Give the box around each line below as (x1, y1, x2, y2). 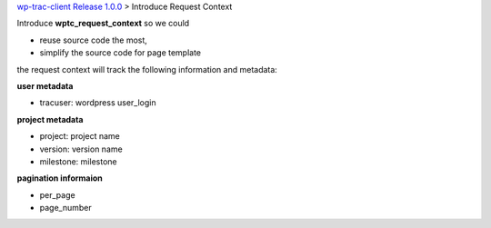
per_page (39, 189, 76, 200)
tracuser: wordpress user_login (39, 97, 156, 108)
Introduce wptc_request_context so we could (16, 18, 190, 29)
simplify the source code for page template (39, 47, 202, 58)
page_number (39, 203, 92, 213)
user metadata (16, 80, 74, 91)
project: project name (39, 131, 120, 142)
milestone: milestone (39, 155, 117, 167)
